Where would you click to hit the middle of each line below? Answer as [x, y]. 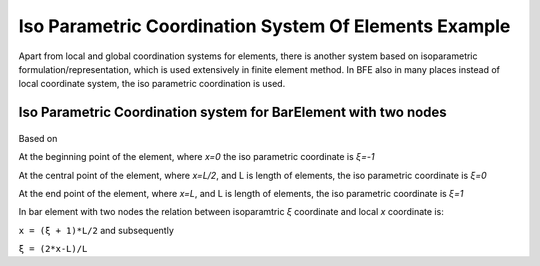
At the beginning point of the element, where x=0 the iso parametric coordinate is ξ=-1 [196, 157]
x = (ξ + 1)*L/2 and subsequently [96, 230]
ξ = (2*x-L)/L [53, 249]
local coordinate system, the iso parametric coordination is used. [152, 84]
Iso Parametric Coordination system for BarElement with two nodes [232, 112]
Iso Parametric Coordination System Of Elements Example [264, 26]
